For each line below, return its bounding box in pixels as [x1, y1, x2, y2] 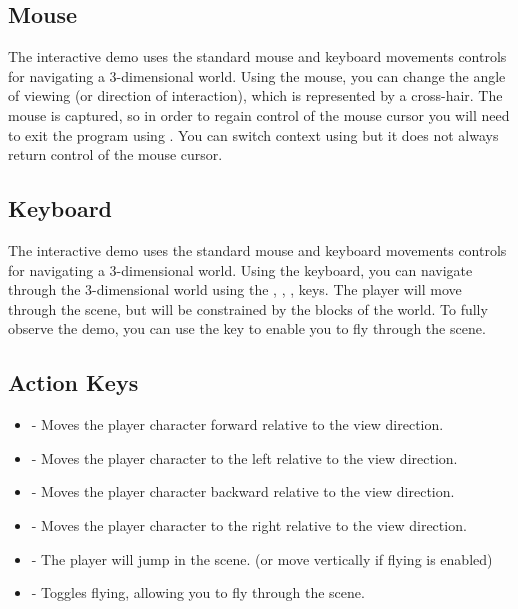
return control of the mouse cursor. [8, 144, 223, 165]
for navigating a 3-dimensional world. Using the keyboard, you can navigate [8, 259, 473, 280]
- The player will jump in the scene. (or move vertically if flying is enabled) [31, 548, 493, 569]
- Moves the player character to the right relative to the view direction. [31, 514, 467, 535]
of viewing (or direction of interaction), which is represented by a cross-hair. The [8, 85, 503, 106]
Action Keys [8, 367, 139, 398]
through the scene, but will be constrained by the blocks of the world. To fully [8, 298, 488, 319]
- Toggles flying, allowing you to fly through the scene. [31, 582, 365, 603]
